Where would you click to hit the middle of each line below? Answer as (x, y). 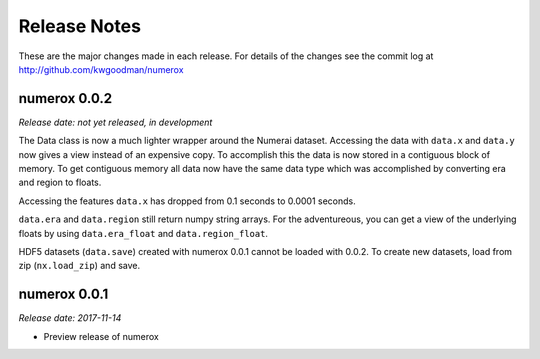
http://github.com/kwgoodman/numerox (101, 69)
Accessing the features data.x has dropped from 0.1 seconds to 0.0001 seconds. (187, 201)
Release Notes (80, 26)
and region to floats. (60, 182)
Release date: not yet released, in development (115, 122)
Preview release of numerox (101, 336)
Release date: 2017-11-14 (70, 318)
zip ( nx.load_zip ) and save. (79, 266)
